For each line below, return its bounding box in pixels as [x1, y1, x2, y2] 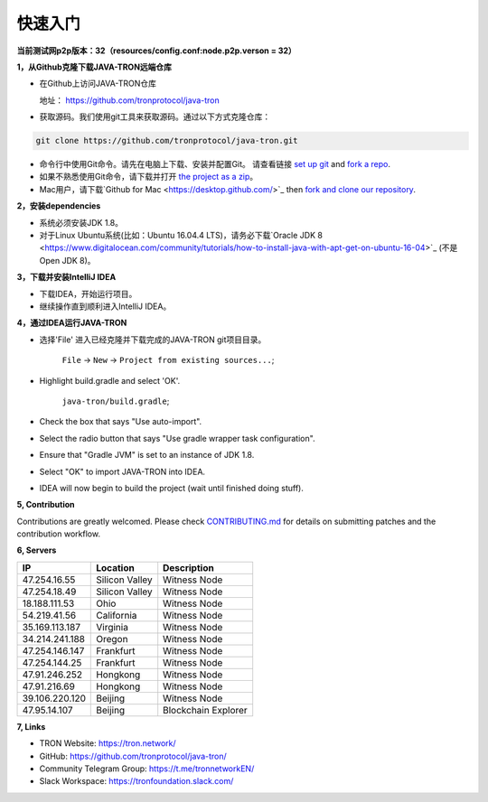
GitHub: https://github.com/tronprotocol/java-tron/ [39, 751, 228, 761]
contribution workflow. [16, 528, 101, 539]
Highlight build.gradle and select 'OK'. [39, 375, 181, 386]
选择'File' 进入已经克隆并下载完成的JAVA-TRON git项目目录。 [39, 334, 267, 345]
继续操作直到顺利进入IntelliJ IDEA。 [39, 301, 172, 312]
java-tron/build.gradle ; [61, 396, 170, 406]
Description [163, 561, 214, 574]
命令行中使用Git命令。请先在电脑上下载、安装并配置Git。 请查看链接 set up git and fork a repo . [39, 159, 391, 170]
